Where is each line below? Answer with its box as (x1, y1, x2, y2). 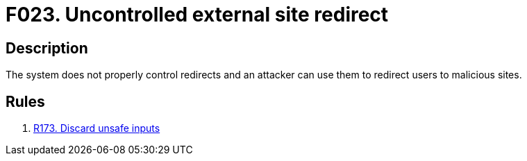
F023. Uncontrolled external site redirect (6, 3, 389, 26)
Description (6, 39, 88, 57)
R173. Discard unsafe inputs (33, 122, 160, 135)
